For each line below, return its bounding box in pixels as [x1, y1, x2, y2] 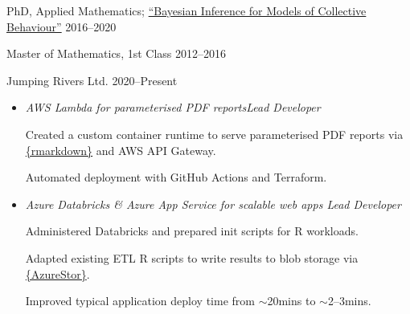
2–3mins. [327, 292, 371, 309]
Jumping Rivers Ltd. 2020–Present [6, 71, 178, 88]
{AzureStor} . [25, 265, 90, 282]
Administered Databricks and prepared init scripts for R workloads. [25, 222, 359, 239]
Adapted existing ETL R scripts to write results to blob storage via [25, 249, 359, 266]
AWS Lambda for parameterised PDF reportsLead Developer [25, 99, 321, 116]
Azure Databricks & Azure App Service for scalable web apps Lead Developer [25, 195, 401, 212]
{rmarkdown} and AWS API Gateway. [25, 141, 216, 158]
